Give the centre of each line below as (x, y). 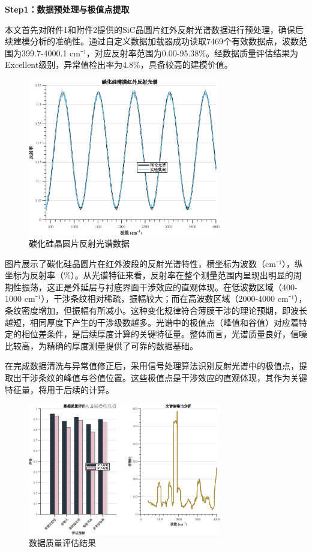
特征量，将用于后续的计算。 (59, 389)
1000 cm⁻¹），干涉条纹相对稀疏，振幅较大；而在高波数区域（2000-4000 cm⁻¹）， (156, 298)
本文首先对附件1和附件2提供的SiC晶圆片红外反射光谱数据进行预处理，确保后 (154, 29)
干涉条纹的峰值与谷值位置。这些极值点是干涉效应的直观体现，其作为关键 (164, 378)
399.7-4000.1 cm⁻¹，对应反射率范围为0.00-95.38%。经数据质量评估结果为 (160, 52)
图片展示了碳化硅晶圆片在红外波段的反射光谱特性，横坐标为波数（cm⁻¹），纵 (154, 263)
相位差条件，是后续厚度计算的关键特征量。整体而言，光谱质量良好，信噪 (164, 334)
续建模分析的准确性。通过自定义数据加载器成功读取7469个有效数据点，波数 (152, 41)
